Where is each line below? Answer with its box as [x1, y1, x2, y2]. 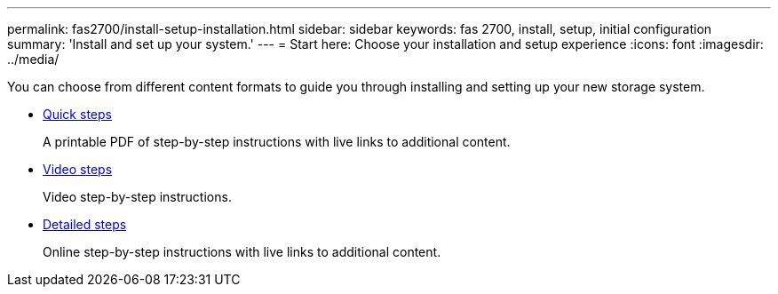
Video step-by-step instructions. [43, 189, 232, 204]
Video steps [43, 162, 113, 177]
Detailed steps [43, 217, 127, 232]
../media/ [7, 52, 60, 67]
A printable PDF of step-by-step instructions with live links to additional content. [43, 134, 511, 149]
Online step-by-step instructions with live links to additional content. [43, 244, 441, 259]
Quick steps [43, 107, 112, 122]
